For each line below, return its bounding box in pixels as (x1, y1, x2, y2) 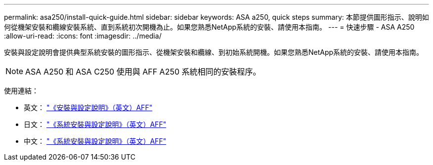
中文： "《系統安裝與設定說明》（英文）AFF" (24, 137, 167, 145)
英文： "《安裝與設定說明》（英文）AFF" (24, 103, 153, 112)
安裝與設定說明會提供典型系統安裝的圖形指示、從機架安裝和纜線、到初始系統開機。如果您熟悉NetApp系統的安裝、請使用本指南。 (4, 48, 424, 56)
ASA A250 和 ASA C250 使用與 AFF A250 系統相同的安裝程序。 (25, 67, 261, 77)
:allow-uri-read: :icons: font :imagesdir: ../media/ (4, 32, 162, 40)
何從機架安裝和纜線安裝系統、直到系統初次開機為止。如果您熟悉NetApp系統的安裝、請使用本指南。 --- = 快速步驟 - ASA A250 (4, 23, 415, 31)
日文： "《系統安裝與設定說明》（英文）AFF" (24, 120, 167, 128)
